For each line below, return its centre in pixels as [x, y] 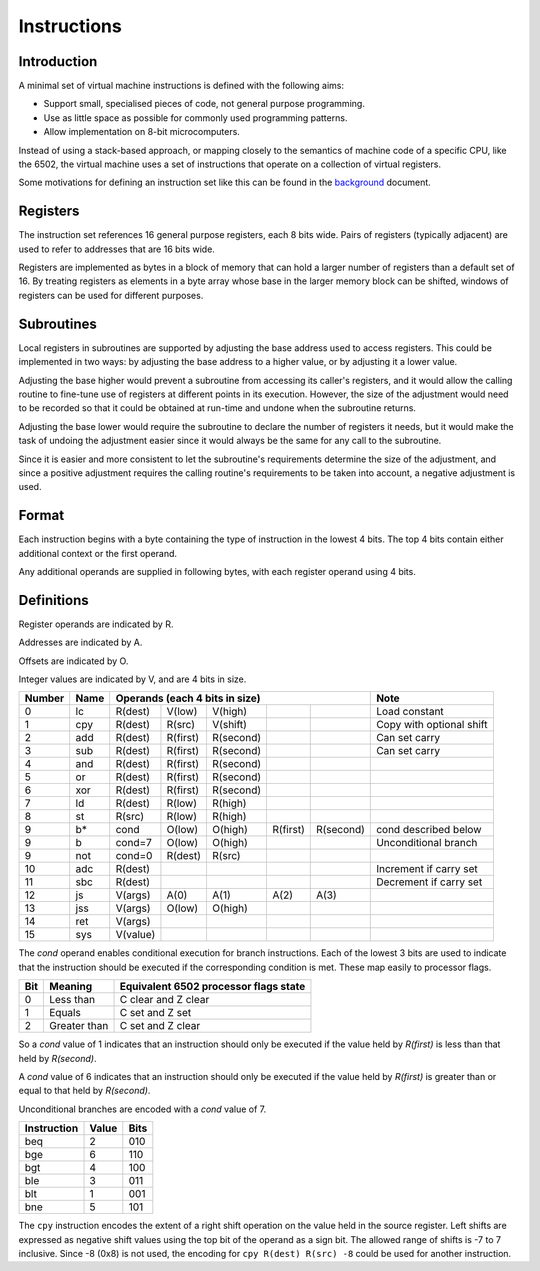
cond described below [429, 830]
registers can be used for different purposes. [111, 295]
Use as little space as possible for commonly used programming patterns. [195, 117]
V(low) [182, 712]
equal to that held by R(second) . [84, 1091]
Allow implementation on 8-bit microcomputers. [141, 132]
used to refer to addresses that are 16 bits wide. [116, 249]
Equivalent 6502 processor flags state [212, 987]
